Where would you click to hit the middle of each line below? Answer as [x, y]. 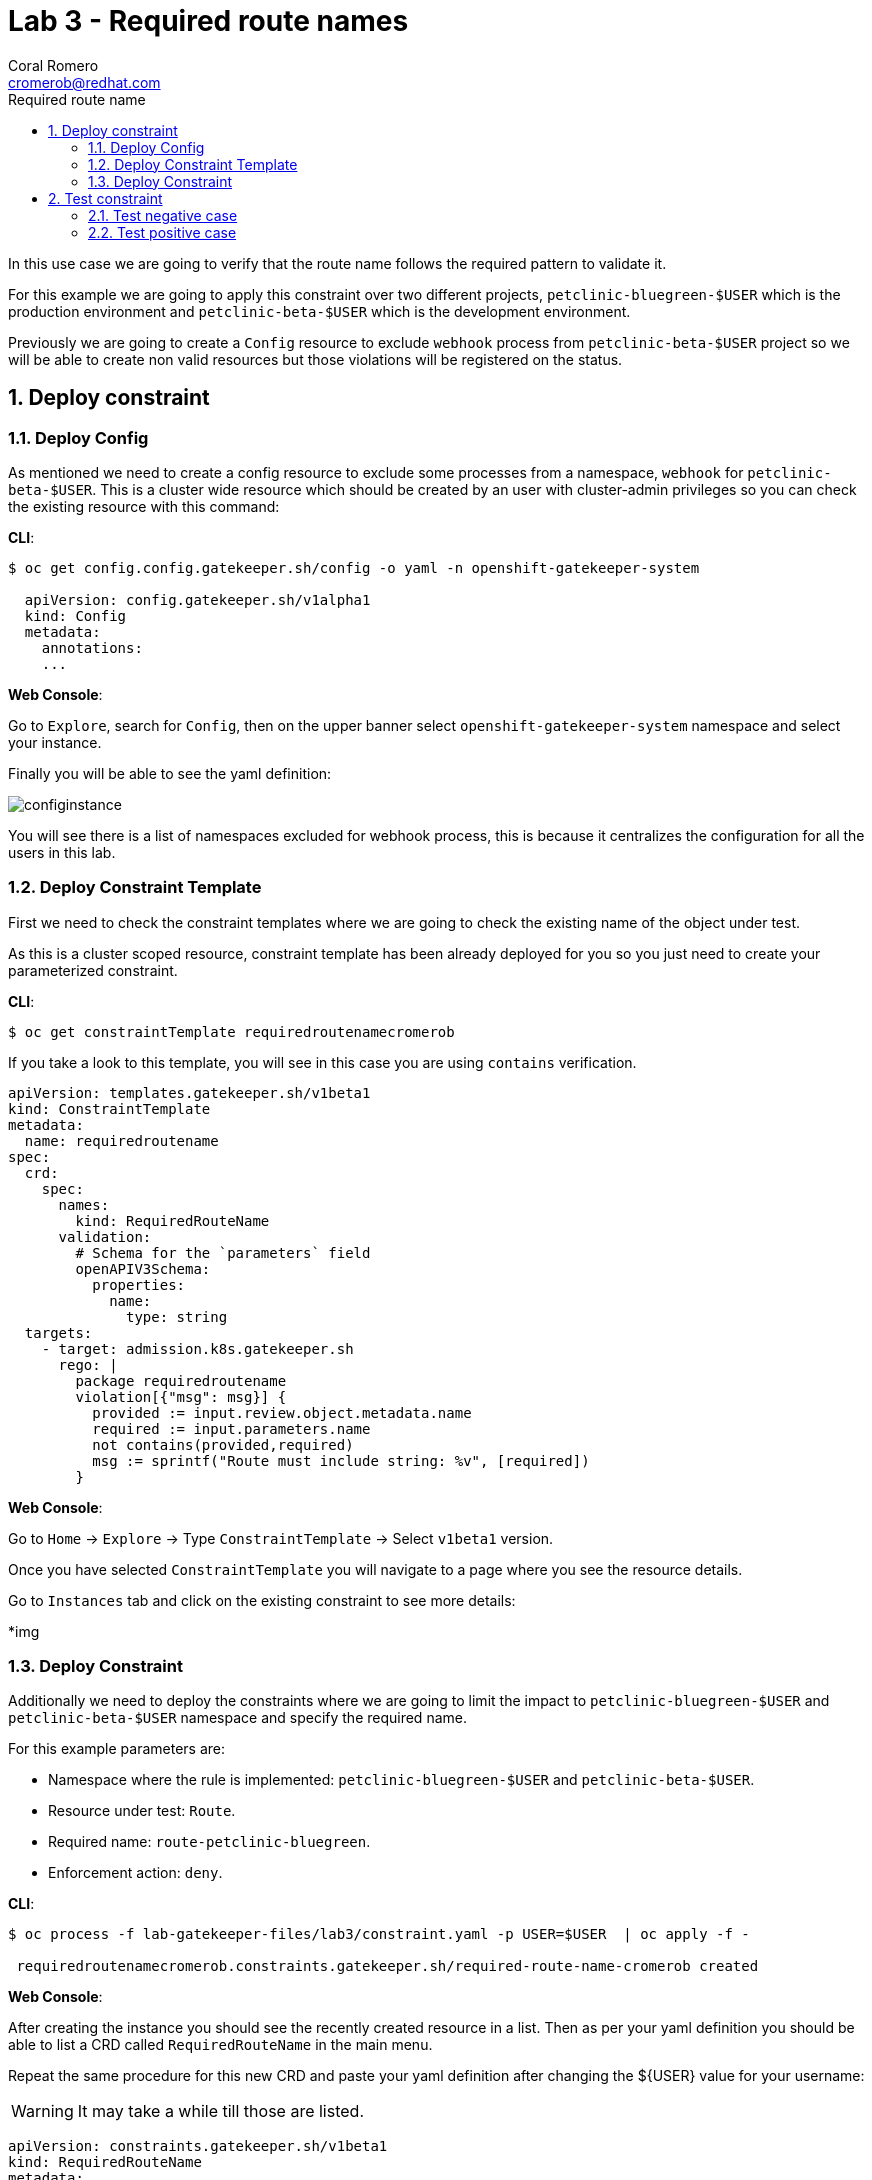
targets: [58, 1332]
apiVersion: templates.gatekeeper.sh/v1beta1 [189, 1092]
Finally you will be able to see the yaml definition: [170, 773]
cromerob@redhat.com [84, 82]
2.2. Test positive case [162, 232]
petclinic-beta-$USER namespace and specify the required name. [237, 1718]
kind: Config [75, 615]
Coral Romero [53, 65]
